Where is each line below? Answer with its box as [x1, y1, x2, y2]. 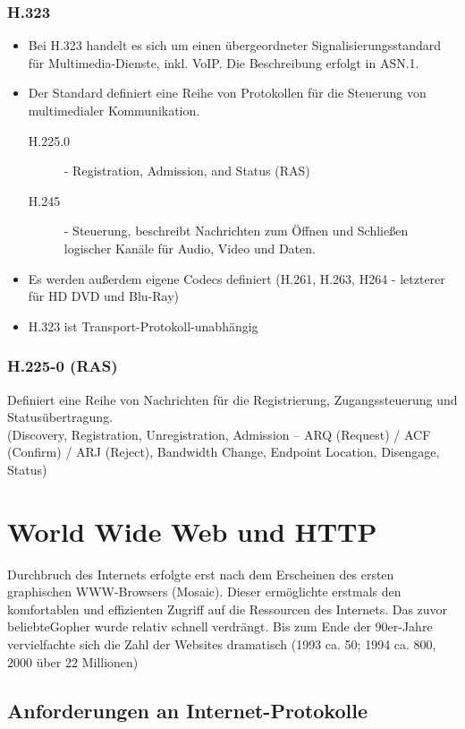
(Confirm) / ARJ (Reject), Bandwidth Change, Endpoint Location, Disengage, [7, 442, 440, 461]
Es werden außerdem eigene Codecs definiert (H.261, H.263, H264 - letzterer [28, 269, 445, 287]
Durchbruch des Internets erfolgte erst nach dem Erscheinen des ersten [7, 564, 394, 583]
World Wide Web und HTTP [7, 512, 377, 549]
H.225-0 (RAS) [7, 355, 118, 377]
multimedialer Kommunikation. [28, 101, 200, 119]
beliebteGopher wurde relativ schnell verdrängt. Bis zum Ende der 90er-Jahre [7, 617, 433, 636]
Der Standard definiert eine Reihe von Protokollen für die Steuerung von [28, 83, 427, 102]
